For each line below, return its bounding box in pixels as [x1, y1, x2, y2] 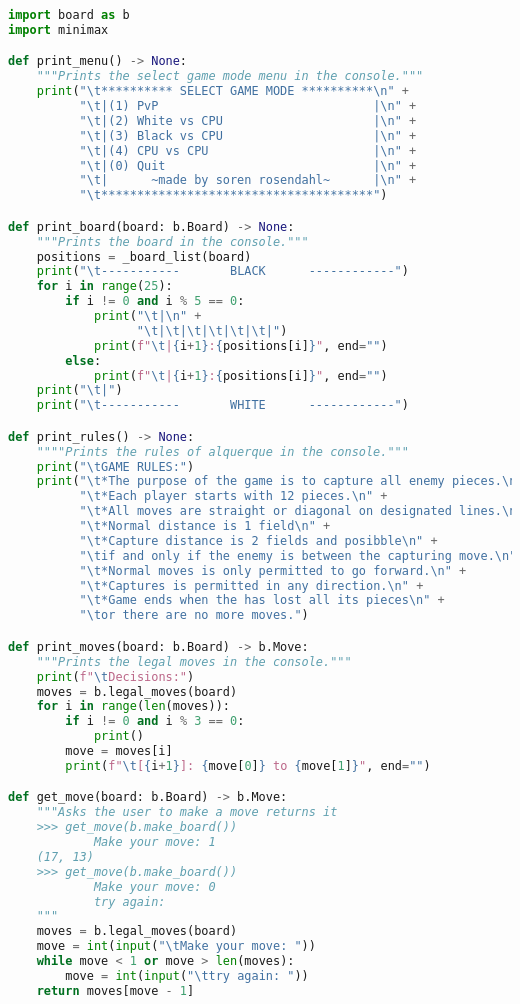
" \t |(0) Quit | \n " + [79, 158, 417, 173]
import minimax [8, 22, 109, 37]
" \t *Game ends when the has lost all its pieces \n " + [79, 593, 445, 608]
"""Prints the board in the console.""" [36, 234, 309, 249]
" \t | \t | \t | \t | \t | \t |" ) [136, 323, 288, 338]
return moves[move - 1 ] [36, 983, 195, 998]
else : [65, 353, 102, 368]
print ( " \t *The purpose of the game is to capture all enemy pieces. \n [36, 474, 517, 489]
